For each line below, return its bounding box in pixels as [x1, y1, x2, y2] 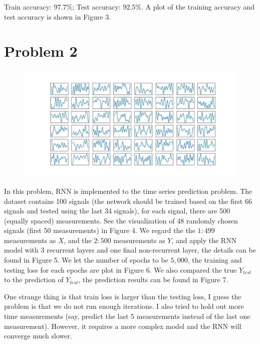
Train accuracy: [4, 2, 52, 12]
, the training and [187, 255, 242, 265]
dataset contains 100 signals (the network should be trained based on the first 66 [4, 195, 252, 206]
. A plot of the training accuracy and [141, 2, 255, 12]
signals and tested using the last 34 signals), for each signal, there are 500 [4, 205, 230, 216]
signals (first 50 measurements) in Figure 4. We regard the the [4, 225, 195, 236]
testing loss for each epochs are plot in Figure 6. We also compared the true [4, 264, 237, 275]
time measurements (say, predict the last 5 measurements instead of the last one [4, 311, 250, 321]
